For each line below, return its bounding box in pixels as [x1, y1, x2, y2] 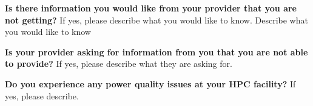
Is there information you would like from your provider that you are [5, 2, 297, 14]
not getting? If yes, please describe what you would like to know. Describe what [5, 13, 308, 26]
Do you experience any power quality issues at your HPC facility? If [5, 77, 296, 90]
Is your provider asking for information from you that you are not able [5, 45, 308, 58]
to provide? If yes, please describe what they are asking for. [5, 57, 232, 70]
